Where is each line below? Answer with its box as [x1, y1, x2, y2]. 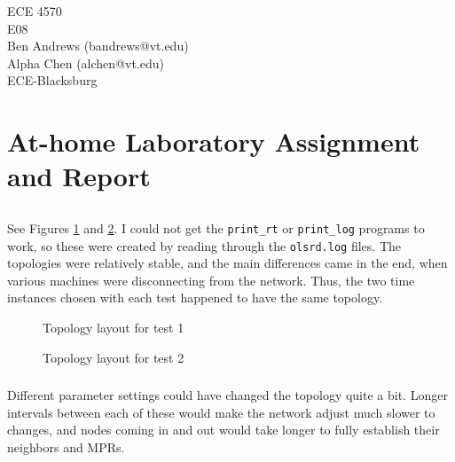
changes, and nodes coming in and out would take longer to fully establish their [7, 420, 440, 439]
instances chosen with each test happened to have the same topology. [7, 288, 383, 307]
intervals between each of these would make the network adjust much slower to [7, 403, 435, 421]
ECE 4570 [7, 2, 62, 20]
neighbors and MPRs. [7, 437, 125, 456]
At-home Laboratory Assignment [7, 123, 420, 160]
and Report [7, 158, 151, 194]
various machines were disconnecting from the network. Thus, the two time [7, 270, 415, 289]
